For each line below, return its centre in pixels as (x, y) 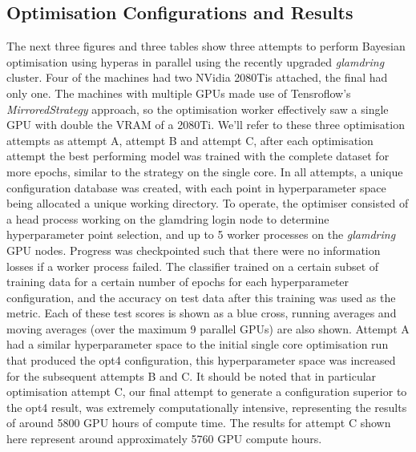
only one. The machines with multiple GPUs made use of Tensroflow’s (179, 93)
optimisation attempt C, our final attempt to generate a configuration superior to (207, 391)
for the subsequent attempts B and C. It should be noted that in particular (192, 375)
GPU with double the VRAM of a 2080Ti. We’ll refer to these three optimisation (206, 125)
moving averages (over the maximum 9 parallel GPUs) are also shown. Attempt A (208, 328)
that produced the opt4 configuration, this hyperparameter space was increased (201, 360)
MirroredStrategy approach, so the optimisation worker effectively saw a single (198, 109)
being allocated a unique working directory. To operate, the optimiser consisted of (208, 203)
